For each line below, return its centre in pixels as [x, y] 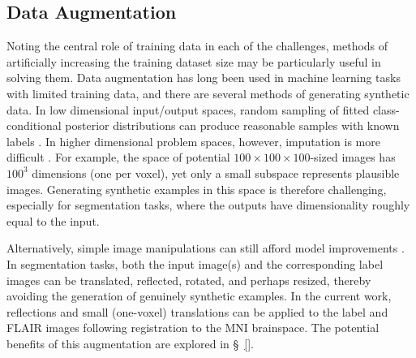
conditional [34, 125]
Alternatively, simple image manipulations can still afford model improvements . [206, 248]
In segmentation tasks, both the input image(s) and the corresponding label [195, 263]
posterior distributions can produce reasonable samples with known [232, 125]
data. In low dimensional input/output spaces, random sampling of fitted [188, 109]
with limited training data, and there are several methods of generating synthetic [208, 93]
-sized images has [353, 157]
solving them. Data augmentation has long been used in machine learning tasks [204, 78]
